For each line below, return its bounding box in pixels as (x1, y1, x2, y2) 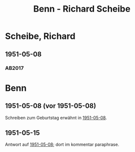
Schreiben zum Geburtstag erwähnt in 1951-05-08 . (5, 115, 107, 120)
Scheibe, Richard (5, 31, 76, 42)
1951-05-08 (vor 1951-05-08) (5, 102, 96, 110)
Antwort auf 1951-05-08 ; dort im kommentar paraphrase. (5, 142, 119, 148)
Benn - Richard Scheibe (33, 3, 131, 15)
